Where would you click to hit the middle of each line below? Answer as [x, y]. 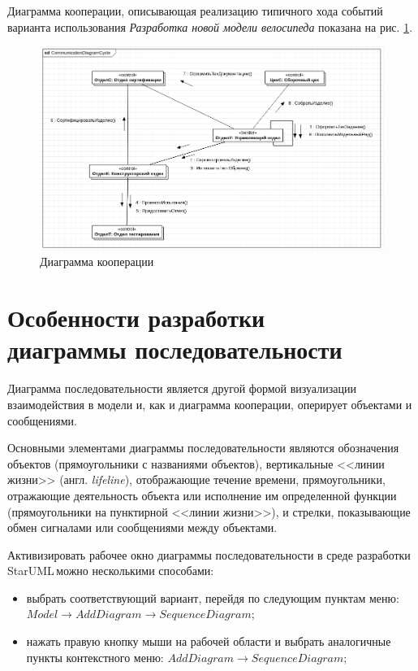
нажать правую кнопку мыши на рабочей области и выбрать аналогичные [209, 641]
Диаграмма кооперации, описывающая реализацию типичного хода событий [195, 11]
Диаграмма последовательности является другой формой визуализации [182, 388]
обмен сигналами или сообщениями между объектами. [142, 527]
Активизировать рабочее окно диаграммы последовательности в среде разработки [209, 554]
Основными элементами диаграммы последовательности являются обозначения [203, 448]
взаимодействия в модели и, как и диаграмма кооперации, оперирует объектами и [210, 404]
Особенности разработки [136, 318]
